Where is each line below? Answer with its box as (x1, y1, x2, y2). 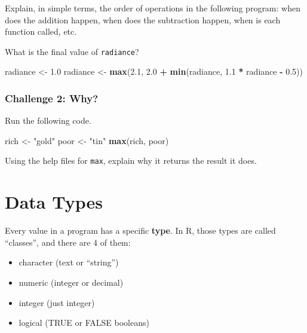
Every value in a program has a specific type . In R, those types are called (5, 224, 276, 237)
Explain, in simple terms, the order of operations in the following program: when (5, 2, 300, 14)
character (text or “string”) (19, 256, 119, 268)
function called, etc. (5, 25, 77, 38)
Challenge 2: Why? (5, 90, 99, 105)
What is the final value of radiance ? (5, 45, 139, 57)
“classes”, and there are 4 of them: (5, 236, 131, 248)
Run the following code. (5, 114, 91, 127)
